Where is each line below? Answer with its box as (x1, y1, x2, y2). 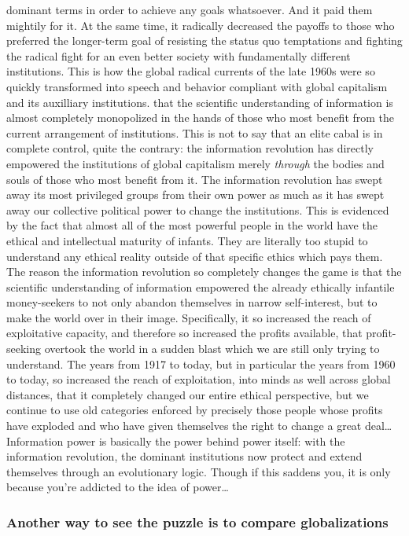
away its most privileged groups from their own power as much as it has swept (6, 186, 385, 203)
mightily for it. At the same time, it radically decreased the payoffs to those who (6, 17, 395, 33)
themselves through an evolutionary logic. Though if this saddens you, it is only (6, 463, 391, 479)
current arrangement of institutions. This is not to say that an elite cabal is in (6, 124, 383, 141)
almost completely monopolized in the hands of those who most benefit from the (6, 109, 395, 126)
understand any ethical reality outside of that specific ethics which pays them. (6, 248, 383, 264)
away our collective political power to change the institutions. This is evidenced (6, 201, 389, 218)
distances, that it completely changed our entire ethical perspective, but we (6, 386, 369, 402)
